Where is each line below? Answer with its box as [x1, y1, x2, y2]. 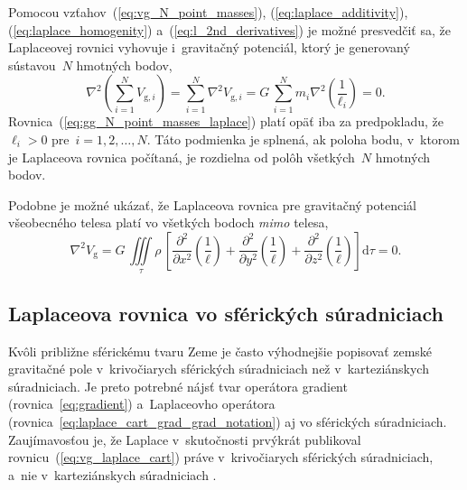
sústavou [8, 55, 56, 74]
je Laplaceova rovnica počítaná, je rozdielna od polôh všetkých [8, 147, 355, 166]
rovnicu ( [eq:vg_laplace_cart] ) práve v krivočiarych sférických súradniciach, [8, 448, 434, 467]
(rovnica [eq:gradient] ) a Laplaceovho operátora [8, 394, 276, 413]
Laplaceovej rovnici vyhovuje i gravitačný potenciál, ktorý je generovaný [8, 38, 410, 57]
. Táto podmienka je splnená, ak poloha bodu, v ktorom [146, 129, 461, 148]
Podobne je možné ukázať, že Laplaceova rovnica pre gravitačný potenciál [8, 195, 416, 214]
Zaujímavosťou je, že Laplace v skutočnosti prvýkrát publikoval [8, 430, 361, 448]
